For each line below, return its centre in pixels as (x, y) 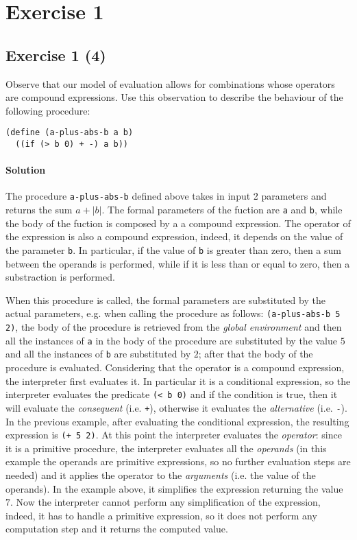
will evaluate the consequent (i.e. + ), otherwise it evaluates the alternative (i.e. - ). (176, 407)
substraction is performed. (60, 277)
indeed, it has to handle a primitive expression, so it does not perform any (161, 515)
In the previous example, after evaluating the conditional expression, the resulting (177, 421)
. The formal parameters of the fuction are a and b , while (222, 210)
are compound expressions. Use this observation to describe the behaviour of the (174, 97)
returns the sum (39, 210)
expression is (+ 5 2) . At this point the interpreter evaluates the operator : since (174, 435)
